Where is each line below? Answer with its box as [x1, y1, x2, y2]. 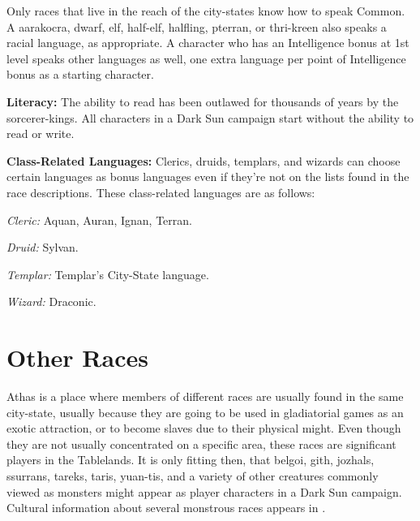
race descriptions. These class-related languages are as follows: [6, 183, 315, 200]
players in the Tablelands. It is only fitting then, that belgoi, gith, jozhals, [6, 451, 375, 468]
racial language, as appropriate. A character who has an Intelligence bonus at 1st [6, 34, 409, 51]
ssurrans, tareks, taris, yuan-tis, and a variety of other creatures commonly [6, 467, 379, 484]
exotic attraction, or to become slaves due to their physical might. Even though [6, 420, 401, 437]
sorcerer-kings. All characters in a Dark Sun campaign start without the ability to [6, 109, 414, 126]
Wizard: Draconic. [6, 293, 96, 310]
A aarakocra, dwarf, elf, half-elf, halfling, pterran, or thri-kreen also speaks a [6, 18, 387, 35]
